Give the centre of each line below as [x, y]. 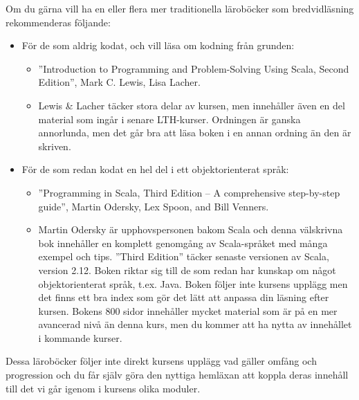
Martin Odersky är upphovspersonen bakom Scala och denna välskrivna [191, 229]
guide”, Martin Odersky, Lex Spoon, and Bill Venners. [154, 206]
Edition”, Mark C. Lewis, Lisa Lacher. [119, 82]
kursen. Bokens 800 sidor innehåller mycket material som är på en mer [188, 310]
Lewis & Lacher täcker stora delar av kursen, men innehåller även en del [192, 105]
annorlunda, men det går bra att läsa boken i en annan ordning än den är [195, 133]
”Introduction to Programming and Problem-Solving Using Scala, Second [194, 68]
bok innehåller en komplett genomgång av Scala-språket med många [183, 243]
